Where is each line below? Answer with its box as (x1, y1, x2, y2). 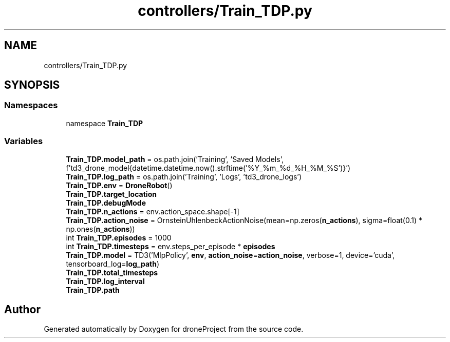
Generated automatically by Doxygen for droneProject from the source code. (44, 325, 304, 334)
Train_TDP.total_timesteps (66, 268, 158, 277)
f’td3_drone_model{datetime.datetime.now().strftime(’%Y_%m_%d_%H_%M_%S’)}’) (66, 163, 350, 172)
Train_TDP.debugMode (66, 198, 146, 207)
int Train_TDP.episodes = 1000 (66, 233, 172, 242)
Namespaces (4, 100, 58, 111)
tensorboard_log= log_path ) (66, 259, 160, 268)
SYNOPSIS (4, 78, 60, 92)
